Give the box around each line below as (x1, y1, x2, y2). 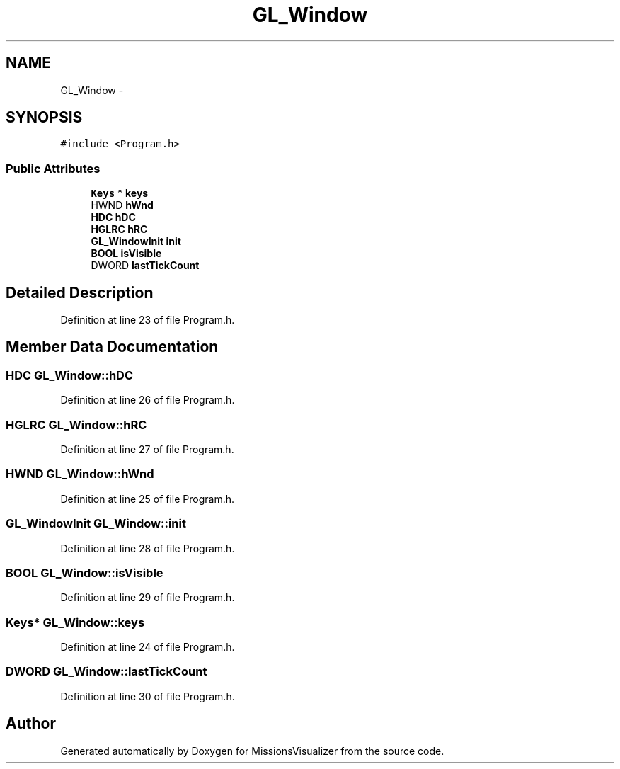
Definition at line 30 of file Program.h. (60, 690, 235, 702)
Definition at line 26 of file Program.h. (60, 394, 235, 406)
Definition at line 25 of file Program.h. (60, 492, 235, 505)
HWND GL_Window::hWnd (6, 467, 154, 482)
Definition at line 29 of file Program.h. (60, 591, 235, 604)
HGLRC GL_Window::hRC (6, 417, 147, 432)
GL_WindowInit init (91, 235, 181, 248)
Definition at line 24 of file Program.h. (60, 641, 235, 653)
